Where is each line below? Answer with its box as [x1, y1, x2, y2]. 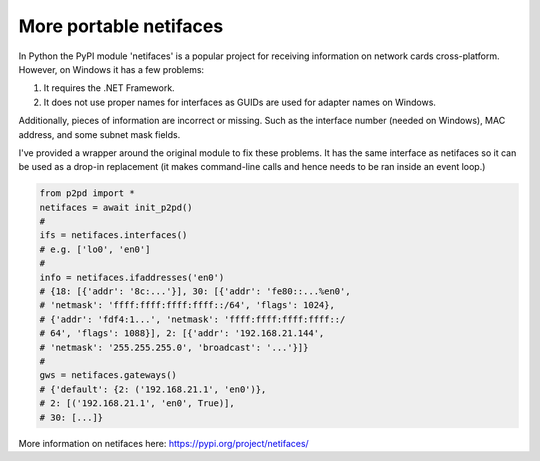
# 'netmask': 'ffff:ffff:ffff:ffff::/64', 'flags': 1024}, [39, 300, 335, 311]
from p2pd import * [39, 188, 135, 199]
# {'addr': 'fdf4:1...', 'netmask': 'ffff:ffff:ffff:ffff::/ [39, 313, 346, 325]
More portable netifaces [18, 15, 224, 37]
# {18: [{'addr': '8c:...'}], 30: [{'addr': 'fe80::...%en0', [39, 286, 351, 297]
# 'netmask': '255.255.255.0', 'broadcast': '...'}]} [39, 341, 309, 353]
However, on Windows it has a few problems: [18, 63, 205, 75]
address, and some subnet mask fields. [18, 128, 181, 140]
